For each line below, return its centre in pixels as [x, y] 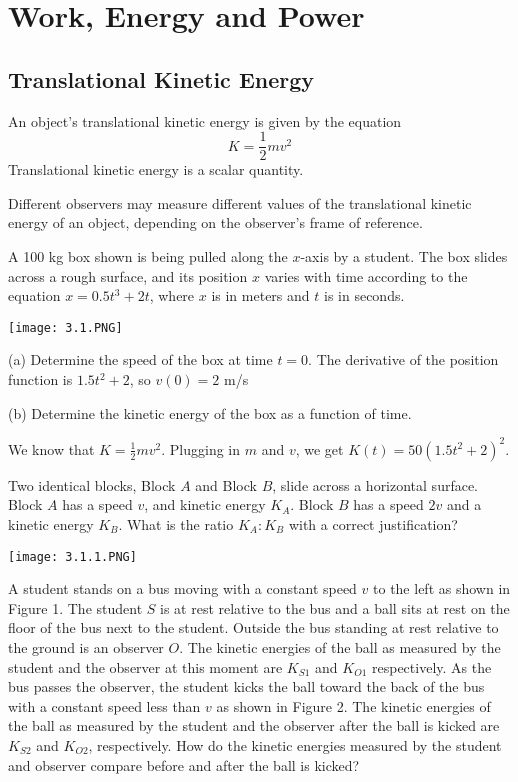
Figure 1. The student [75, 607]
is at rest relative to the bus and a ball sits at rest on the [335, 607]
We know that [51, 448]
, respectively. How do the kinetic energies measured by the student [295, 744]
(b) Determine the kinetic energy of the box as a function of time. [210, 412]
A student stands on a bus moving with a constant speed [182, 588]
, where [172, 295]
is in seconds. [364, 295]
